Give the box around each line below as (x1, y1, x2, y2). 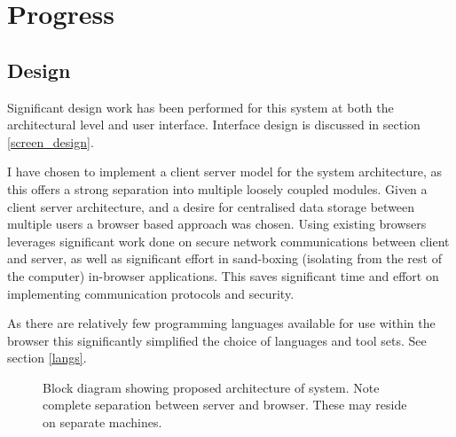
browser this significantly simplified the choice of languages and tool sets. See (7, 331, 427, 349)
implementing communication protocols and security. (7, 284, 295, 302)
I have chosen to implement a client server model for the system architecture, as (7, 162, 443, 181)
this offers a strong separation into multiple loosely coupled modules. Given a (7, 179, 428, 198)
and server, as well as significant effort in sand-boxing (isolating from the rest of (7, 249, 442, 268)
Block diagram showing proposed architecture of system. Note (43, 378, 380, 396)
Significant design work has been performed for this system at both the (7, 98, 394, 116)
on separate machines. (43, 413, 162, 432)
